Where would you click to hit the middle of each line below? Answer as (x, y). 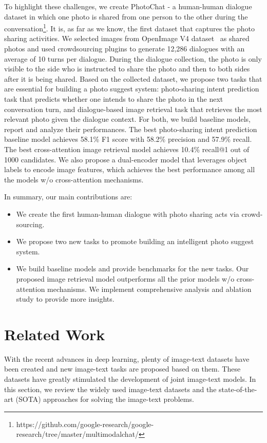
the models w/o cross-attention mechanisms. (74, 179)
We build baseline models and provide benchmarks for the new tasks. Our (132, 269)
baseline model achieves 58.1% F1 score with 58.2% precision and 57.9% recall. (128, 139)
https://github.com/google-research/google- (85, 424)
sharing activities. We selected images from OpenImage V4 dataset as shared (127, 38)
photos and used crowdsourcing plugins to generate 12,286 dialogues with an (125, 49)
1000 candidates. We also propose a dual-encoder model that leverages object (126, 159)
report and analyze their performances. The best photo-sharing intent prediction (131, 129)
